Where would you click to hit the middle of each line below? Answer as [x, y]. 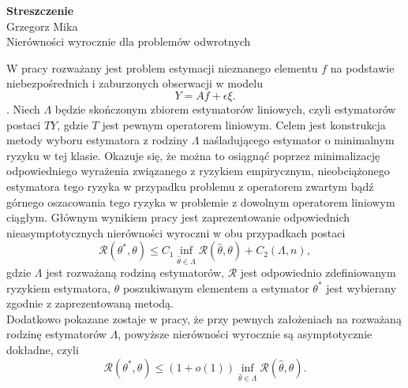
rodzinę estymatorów [56, 334]
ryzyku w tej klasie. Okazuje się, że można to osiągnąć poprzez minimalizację [193, 155]
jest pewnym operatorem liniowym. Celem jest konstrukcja [244, 124]
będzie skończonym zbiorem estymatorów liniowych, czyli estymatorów [225, 108]
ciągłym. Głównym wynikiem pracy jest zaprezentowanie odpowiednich [178, 217]
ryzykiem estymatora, [58, 287]
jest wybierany [361, 287]
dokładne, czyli [43, 350]
